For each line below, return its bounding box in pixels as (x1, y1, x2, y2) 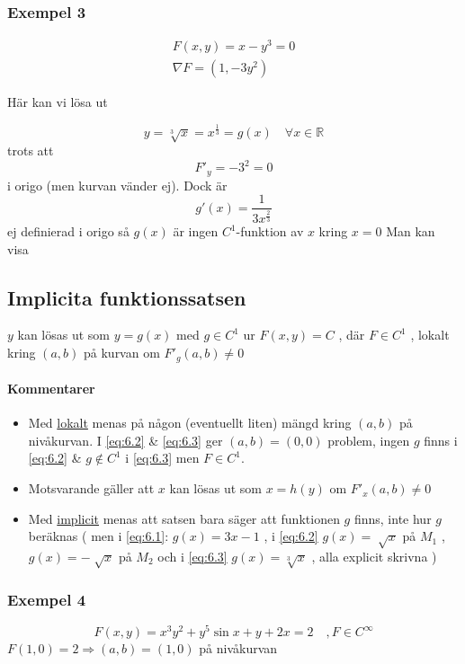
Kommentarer (7, 379, 95, 398)
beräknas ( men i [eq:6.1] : (28, 527, 169, 545)
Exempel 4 (7, 588, 86, 610)
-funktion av (236, 222, 304, 241)
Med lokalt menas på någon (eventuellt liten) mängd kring (28, 413, 352, 432)
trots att (7, 141, 54, 160)
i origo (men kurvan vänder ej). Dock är (7, 175, 228, 194)
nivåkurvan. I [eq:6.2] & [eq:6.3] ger (28, 430, 223, 449)
